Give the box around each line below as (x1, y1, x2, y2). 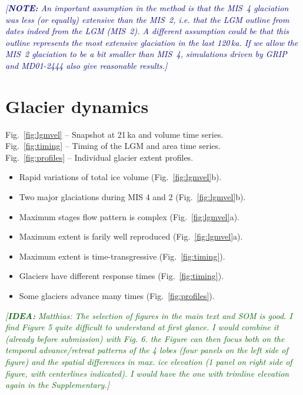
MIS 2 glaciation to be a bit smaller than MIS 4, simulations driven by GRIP (5, 48, 287, 60)
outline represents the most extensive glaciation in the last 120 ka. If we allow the (5, 36, 298, 48)
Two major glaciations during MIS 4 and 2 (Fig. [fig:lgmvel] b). (19, 191, 246, 203)
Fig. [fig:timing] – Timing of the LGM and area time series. (5, 140, 221, 152)
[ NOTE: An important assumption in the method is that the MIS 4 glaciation (5, 2, 289, 14)
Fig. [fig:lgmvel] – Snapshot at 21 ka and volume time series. (5, 128, 224, 140)
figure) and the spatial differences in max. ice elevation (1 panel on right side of (5, 356, 292, 367)
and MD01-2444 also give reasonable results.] (5, 59, 168, 71)
